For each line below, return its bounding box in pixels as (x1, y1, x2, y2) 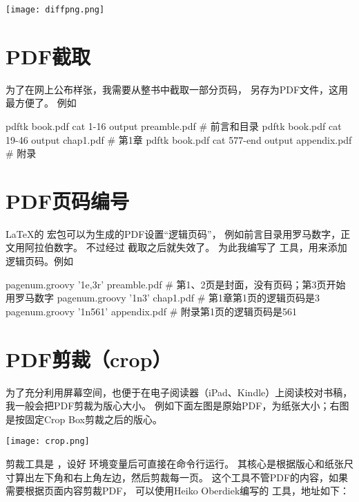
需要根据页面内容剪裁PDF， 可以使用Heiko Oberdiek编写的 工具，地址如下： (6, 483, 350, 498)
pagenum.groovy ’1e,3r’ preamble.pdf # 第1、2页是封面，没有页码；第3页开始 (6, 277, 346, 291)
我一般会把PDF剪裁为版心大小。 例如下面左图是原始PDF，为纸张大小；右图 (6, 398, 349, 413)
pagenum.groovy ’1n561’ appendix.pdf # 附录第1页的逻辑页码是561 (6, 304, 298, 318)
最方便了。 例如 (6, 95, 77, 110)
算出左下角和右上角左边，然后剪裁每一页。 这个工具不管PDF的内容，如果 (14, 470, 349, 484)
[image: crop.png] (6, 436, 90, 447)
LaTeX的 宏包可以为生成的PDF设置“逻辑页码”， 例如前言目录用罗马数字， (6, 226, 341, 241)
